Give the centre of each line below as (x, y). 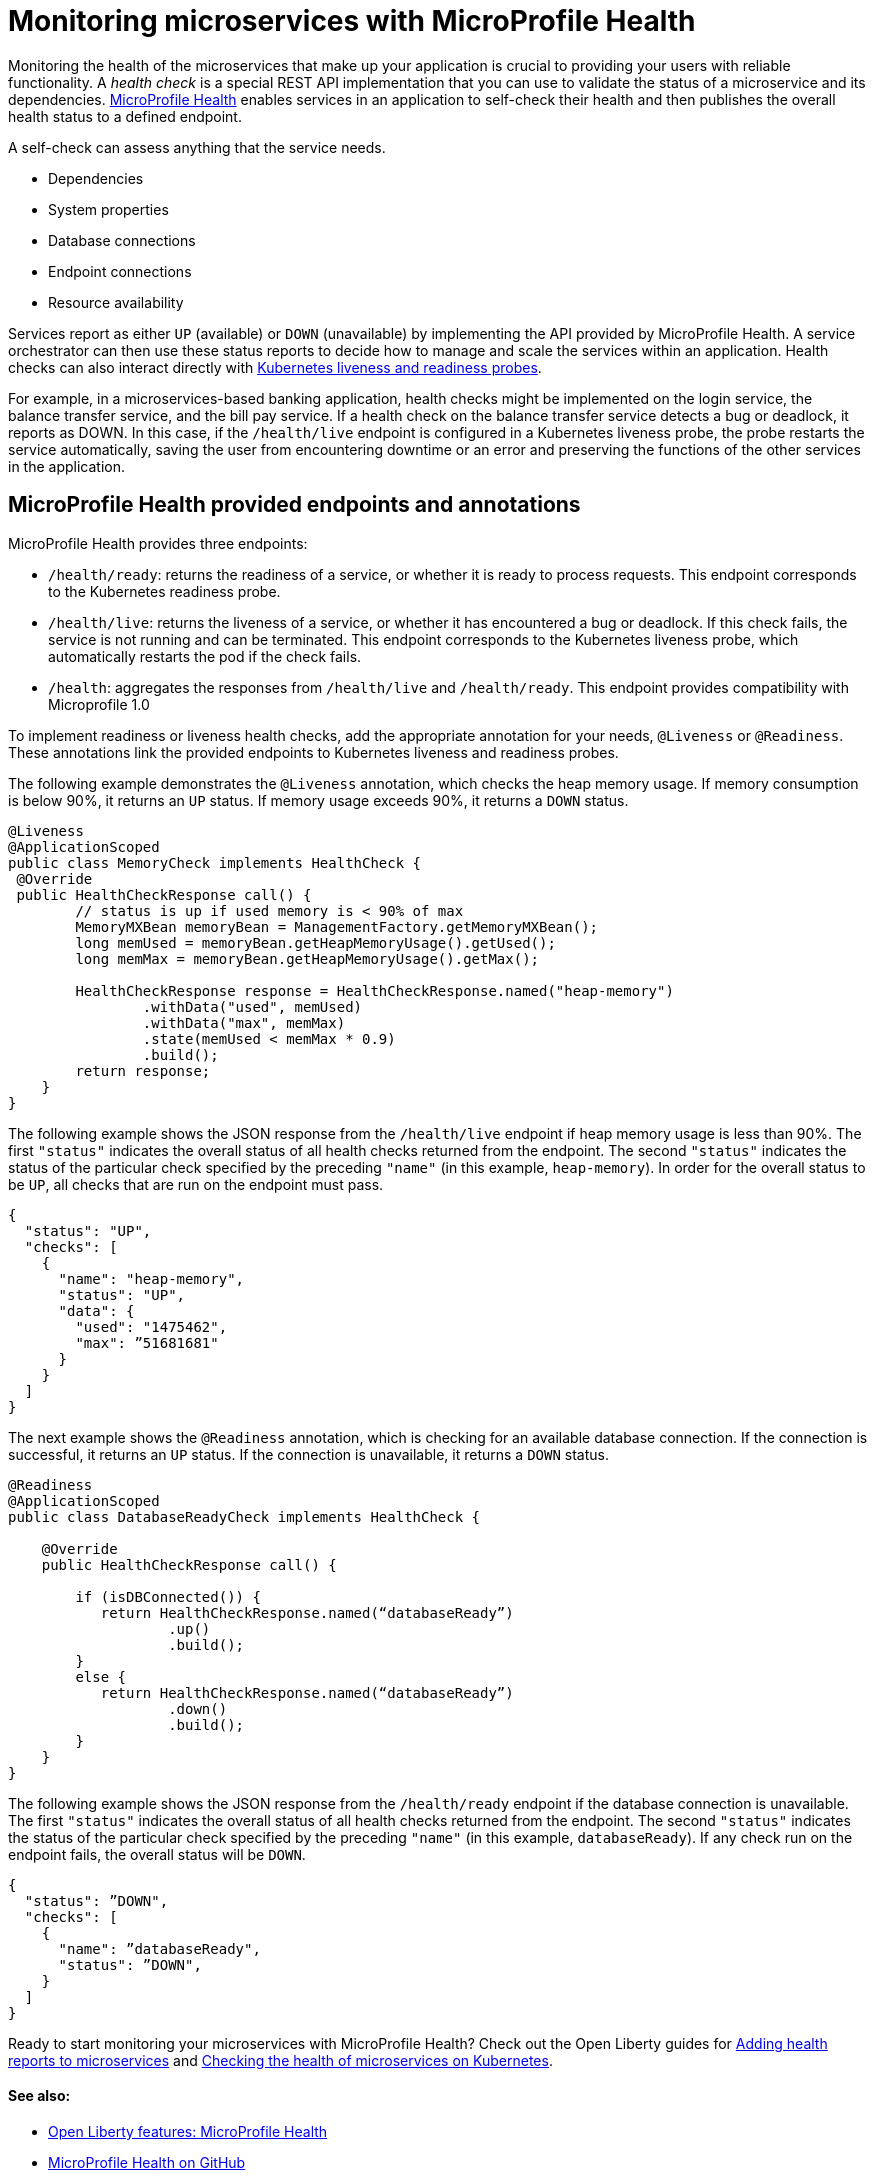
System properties (108, 209)
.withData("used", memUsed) (252, 1006)
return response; (143, 1070)
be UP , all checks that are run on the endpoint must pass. (196, 1184)
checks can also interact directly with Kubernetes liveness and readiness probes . (275, 367)
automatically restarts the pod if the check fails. (205, 656)
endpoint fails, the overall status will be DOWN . (157, 1854)
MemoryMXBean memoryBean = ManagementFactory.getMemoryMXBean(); (337, 926)
